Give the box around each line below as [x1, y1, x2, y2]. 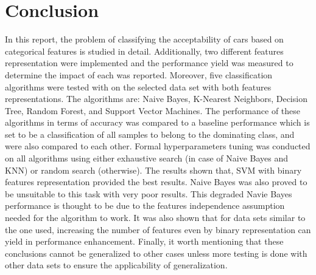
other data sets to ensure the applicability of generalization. [5, 259, 228, 271]
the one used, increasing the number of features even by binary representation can [5, 223, 311, 236]
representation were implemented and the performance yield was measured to [5, 56, 293, 69]
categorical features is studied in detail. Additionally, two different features [5, 44, 284, 57]
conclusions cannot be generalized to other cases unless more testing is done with [5, 246, 307, 259]
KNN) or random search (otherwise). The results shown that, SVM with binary [5, 163, 302, 176]
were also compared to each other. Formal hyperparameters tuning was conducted [5, 140, 311, 152]
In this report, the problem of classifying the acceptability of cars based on [5, 33, 284, 46]
